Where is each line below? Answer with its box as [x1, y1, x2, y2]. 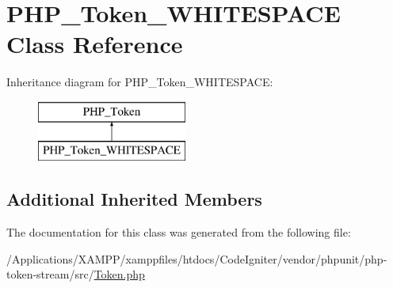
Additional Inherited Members [6, 187, 262, 211]
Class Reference [6, 28, 183, 60]
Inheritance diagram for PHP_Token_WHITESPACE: [6, 74, 273, 90]
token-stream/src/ [6, 266, 94, 282]
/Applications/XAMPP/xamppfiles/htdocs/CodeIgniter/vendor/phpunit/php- [6, 250, 387, 267]
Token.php [93, 266, 145, 282]
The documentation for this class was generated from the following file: [6, 224, 351, 241]
